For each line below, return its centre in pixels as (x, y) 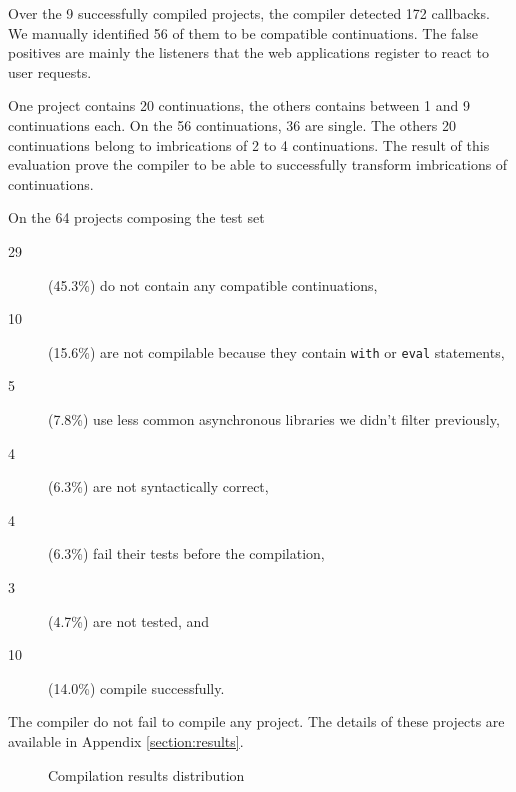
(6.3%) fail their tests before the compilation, (186, 553)
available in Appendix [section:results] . (126, 740)
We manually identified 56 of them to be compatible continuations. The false (243, 32)
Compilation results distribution (146, 774)
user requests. (50, 71)
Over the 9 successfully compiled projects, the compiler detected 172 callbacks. (249, 13)
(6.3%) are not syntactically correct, (158, 486)
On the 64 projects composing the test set (136, 217)
